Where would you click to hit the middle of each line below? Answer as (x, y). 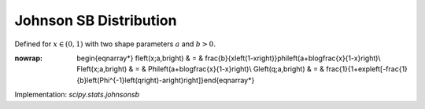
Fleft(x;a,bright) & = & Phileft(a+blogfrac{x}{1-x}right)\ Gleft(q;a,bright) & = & (201, 69)
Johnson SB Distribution (96, 20)
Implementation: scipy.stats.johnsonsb (77, 95)
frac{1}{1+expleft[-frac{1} (367, 69)
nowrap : (29, 58)
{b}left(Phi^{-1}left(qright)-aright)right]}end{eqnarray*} (166, 80)
